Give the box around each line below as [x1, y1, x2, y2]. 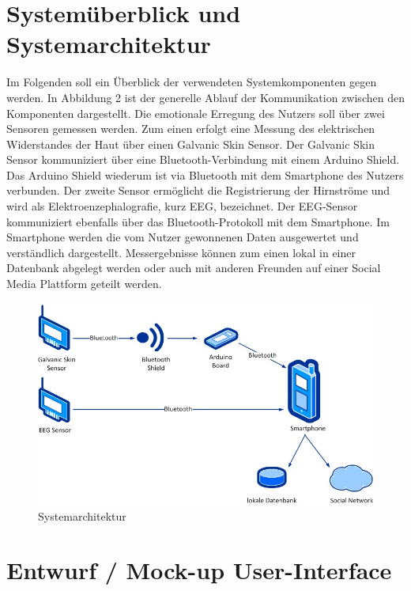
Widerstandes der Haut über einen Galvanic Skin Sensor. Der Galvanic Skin [6, 135, 375, 152]
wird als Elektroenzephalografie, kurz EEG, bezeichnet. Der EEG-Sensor [6, 198, 358, 214]
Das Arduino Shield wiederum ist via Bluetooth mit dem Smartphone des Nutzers [6, 166, 404, 183]
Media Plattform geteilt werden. [6, 275, 162, 292]
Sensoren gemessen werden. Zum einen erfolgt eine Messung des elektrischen [6, 120, 375, 137]
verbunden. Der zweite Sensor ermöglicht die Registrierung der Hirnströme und [6, 182, 390, 199]
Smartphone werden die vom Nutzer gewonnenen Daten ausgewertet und [6, 229, 359, 245]
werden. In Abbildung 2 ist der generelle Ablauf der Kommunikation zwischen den [6, 89, 405, 105]
